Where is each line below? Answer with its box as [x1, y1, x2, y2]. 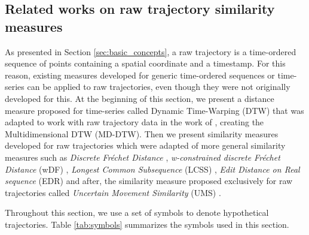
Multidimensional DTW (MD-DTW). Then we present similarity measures [5, 127, 279, 140]
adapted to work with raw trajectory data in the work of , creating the [5, 116, 264, 128]
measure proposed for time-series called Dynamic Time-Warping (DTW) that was [5, 104, 304, 116]
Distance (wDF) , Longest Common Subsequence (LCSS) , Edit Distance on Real [5, 162, 300, 175]
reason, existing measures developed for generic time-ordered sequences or [5, 68, 275, 81]
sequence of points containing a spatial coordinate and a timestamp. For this [5, 57, 286, 70]
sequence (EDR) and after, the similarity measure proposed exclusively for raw [5, 174, 293, 187]
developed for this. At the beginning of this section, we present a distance [5, 92, 274, 104]
